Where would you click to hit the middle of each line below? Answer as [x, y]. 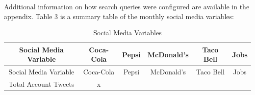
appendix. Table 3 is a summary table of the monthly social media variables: [119, 16]
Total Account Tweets [41, 84]
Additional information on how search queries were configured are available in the [127, 6]
